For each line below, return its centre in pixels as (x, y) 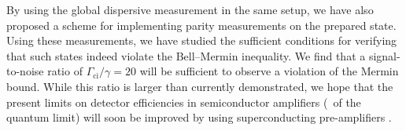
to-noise (25, 71)
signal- (384, 55)
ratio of (65, 71)
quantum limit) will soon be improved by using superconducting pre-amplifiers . (199, 117)
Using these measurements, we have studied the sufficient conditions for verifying (202, 40)
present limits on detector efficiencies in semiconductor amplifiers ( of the (184, 102)
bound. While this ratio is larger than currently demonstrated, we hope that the (200, 86)
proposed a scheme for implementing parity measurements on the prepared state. (201, 25)
